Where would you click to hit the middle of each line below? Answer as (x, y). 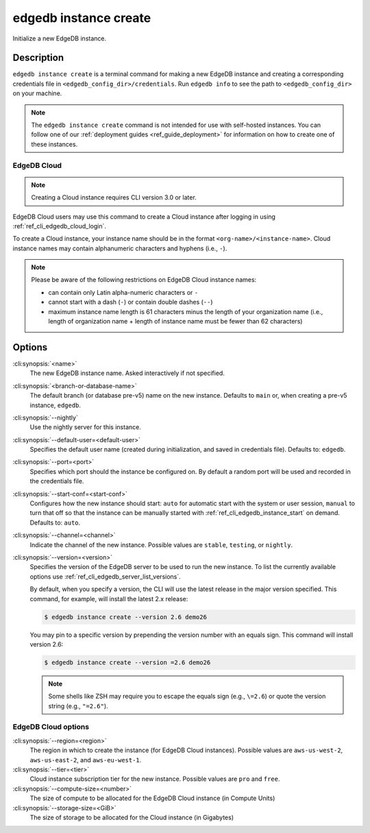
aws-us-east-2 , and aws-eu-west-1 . (86, 760)
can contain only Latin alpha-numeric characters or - (123, 292)
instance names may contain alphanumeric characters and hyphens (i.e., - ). (120, 248)
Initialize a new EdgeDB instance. (59, 38)
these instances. (54, 144)
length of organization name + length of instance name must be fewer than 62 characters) (175, 322)
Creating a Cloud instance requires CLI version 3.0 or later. (114, 197)
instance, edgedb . (56, 405)
